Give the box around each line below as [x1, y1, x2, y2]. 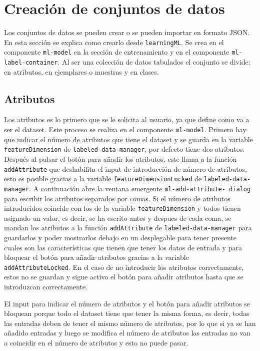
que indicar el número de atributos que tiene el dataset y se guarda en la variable [4, 134, 253, 144]
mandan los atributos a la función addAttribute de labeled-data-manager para [4, 222, 252, 233]
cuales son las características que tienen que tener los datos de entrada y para [4, 242, 242, 252]
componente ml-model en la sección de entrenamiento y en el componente [4, 47, 229, 57]
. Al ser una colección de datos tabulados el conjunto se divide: [57, 57, 250, 67]
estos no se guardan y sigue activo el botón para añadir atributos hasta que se [4, 271, 243, 282]
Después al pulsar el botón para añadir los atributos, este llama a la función [4, 153, 237, 164]
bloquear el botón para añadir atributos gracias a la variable [4, 252, 189, 262]
